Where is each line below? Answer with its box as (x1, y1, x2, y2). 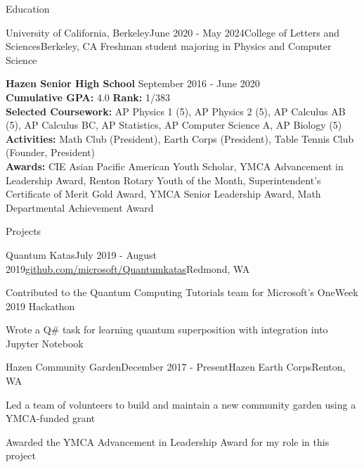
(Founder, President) (6, 145, 95, 160)
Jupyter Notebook (6, 335, 84, 350)
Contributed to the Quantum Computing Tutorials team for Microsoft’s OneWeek (6, 285, 358, 300)
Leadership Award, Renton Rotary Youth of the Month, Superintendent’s (6, 172, 321, 187)
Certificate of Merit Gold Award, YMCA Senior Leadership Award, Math (6, 186, 321, 201)
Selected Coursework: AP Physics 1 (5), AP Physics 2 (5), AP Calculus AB (6, 103, 346, 118)
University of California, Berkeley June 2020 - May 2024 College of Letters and (6, 25, 339, 39)
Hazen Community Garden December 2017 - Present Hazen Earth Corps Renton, (6, 359, 346, 374)
